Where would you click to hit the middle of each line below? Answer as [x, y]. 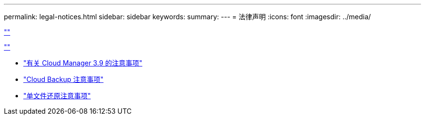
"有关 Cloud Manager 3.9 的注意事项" [83, 63]
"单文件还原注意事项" [57, 96]
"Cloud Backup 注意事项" [64, 79]
